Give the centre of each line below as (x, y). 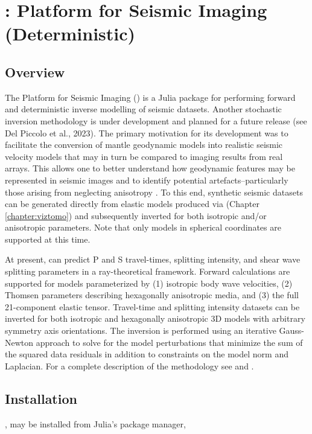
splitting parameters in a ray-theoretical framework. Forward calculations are (148, 271)
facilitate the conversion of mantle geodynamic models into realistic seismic (144, 145)
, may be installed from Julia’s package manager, (95, 423)
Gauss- (291, 330)
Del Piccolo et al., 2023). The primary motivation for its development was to (147, 132)
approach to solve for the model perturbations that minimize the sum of (169, 342)
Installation (41, 398)
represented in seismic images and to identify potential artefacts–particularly (147, 180)
